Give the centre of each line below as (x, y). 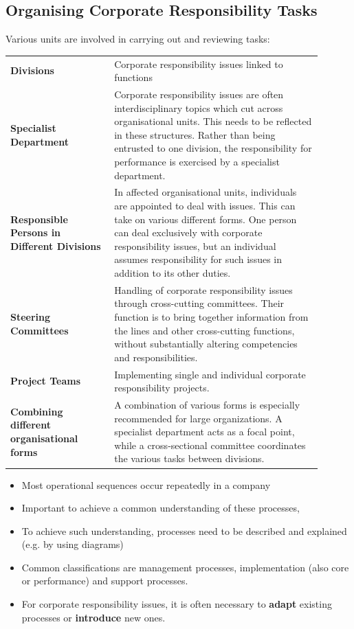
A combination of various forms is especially (207, 405)
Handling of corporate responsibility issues (203, 289)
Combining (37, 411)
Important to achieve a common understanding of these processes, (161, 508)
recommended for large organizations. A (198, 418)
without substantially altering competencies (206, 344)
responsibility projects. (162, 388)
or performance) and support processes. (105, 581)
